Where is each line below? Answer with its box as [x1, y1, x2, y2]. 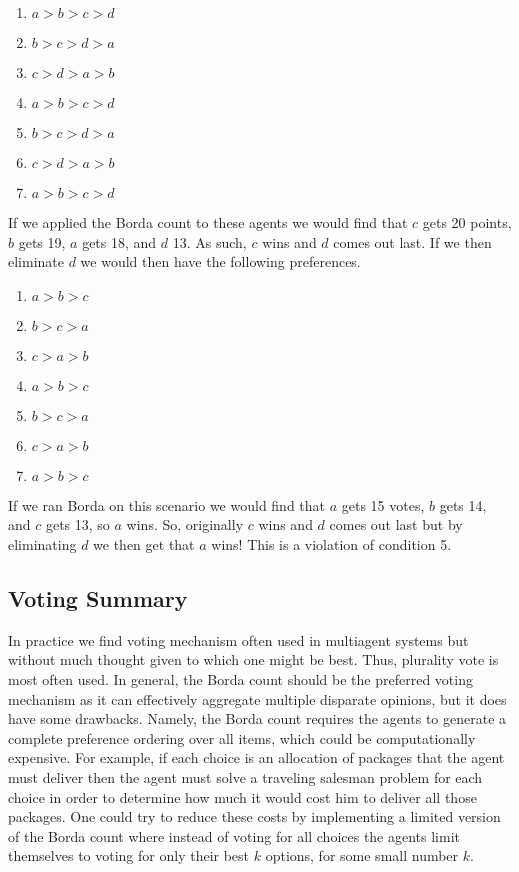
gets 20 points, [422, 212, 512, 232]
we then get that [93, 533, 195, 554]
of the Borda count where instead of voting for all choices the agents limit [8, 825, 461, 846]
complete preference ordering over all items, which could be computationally [8, 727, 476, 748]
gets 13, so [45, 514, 110, 535]
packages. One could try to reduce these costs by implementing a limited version [8, 806, 501, 827]
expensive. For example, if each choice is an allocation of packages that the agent [8, 747, 505, 768]
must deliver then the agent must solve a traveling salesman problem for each [8, 766, 483, 787]
